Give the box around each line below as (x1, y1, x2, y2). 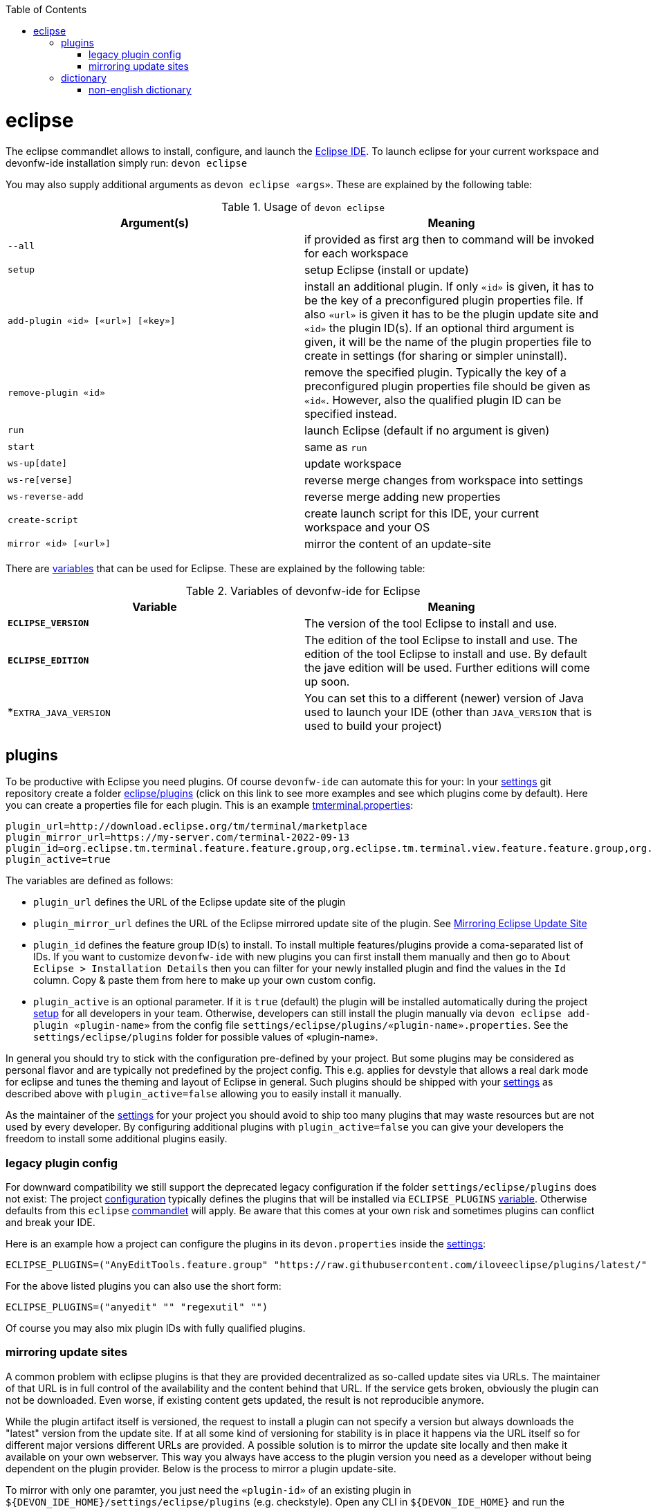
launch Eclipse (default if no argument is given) (304, 423, 550, 437)
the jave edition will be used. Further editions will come (304, 660, 590, 675)
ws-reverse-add (8, 491, 84, 502)
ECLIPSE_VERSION (8, 618, 89, 628)
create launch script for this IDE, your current (304, 506, 539, 520)
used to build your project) (304, 718, 442, 733)
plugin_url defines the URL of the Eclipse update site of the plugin (33, 896, 346, 908)
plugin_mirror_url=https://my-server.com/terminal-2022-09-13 (6, 832, 350, 843)
